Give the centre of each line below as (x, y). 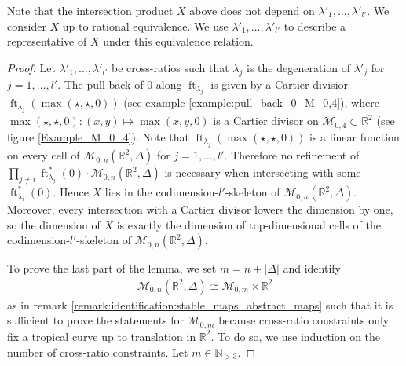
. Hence (71, 192)
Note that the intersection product (90, 10)
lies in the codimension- (162, 192)
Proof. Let (31, 67)
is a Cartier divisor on (266, 121)
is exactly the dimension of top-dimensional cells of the (249, 224)
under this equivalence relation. (178, 41)
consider (27, 26)
